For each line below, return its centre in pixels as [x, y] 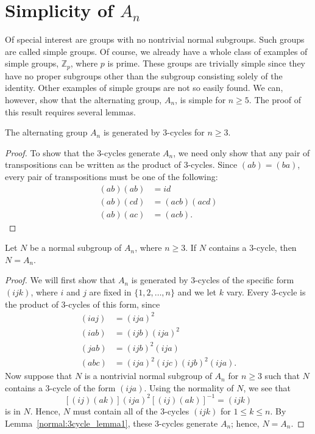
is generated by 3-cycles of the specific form [213, 280]
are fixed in [110, 291]
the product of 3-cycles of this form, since [83, 304]
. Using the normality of [189, 387]
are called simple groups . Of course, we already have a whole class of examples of [156, 51]
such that [282, 376]
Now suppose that [39, 376]
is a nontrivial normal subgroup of [148, 376]
